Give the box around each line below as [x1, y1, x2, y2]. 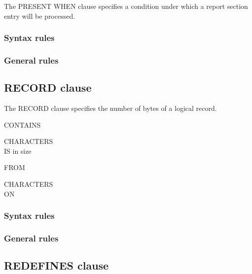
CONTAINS [4, 119, 41, 130]
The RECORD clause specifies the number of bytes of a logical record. [4, 103, 217, 113]
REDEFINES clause [4, 258, 109, 273]
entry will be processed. [4, 10, 75, 21]
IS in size [4, 145, 32, 156]
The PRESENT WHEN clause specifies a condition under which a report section [4, 1, 248, 11]
